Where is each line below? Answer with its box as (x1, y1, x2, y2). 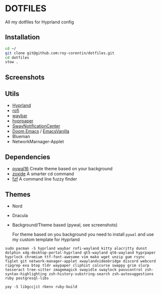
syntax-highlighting (5, 272, 47, 276)
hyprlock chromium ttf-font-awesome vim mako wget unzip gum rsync (5, 255, 145, 259)
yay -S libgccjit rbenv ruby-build (5, 284, 78, 290)
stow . (5, 59, 19, 65)
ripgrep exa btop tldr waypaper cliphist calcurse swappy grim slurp (5, 263, 150, 268)
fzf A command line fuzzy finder (12, 176, 77, 182)
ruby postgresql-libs (5, 276, 49, 281)
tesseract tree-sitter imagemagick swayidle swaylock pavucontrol (5, 267, 143, 273)
